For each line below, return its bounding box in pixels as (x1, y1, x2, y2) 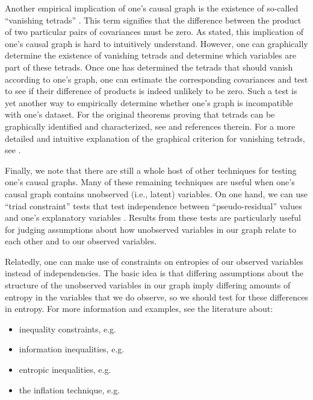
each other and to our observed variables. (5, 235, 157, 247)
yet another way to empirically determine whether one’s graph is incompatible (5, 96, 293, 109)
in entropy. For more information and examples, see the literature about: (5, 302, 273, 315)
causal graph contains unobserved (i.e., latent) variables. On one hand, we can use (5, 187, 308, 200)
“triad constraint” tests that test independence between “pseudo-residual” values (5, 199, 302, 212)
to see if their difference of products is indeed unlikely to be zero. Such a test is (5, 84, 297, 97)
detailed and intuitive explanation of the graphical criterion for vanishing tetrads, (5, 132, 305, 144)
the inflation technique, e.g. (19, 383, 120, 396)
